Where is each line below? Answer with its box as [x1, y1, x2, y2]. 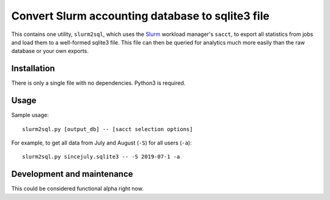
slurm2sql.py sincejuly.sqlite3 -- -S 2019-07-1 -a [22, 153, 180, 160]
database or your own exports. [11, 48, 89, 55]
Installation [11, 63, 55, 74]
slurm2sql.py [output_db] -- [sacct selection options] [22, 126, 193, 132]
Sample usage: [11, 112, 49, 119]
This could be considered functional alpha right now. [11, 185, 144, 192]
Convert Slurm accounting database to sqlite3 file [11, 9, 270, 23]
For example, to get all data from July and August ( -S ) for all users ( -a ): [11, 139, 192, 146]
